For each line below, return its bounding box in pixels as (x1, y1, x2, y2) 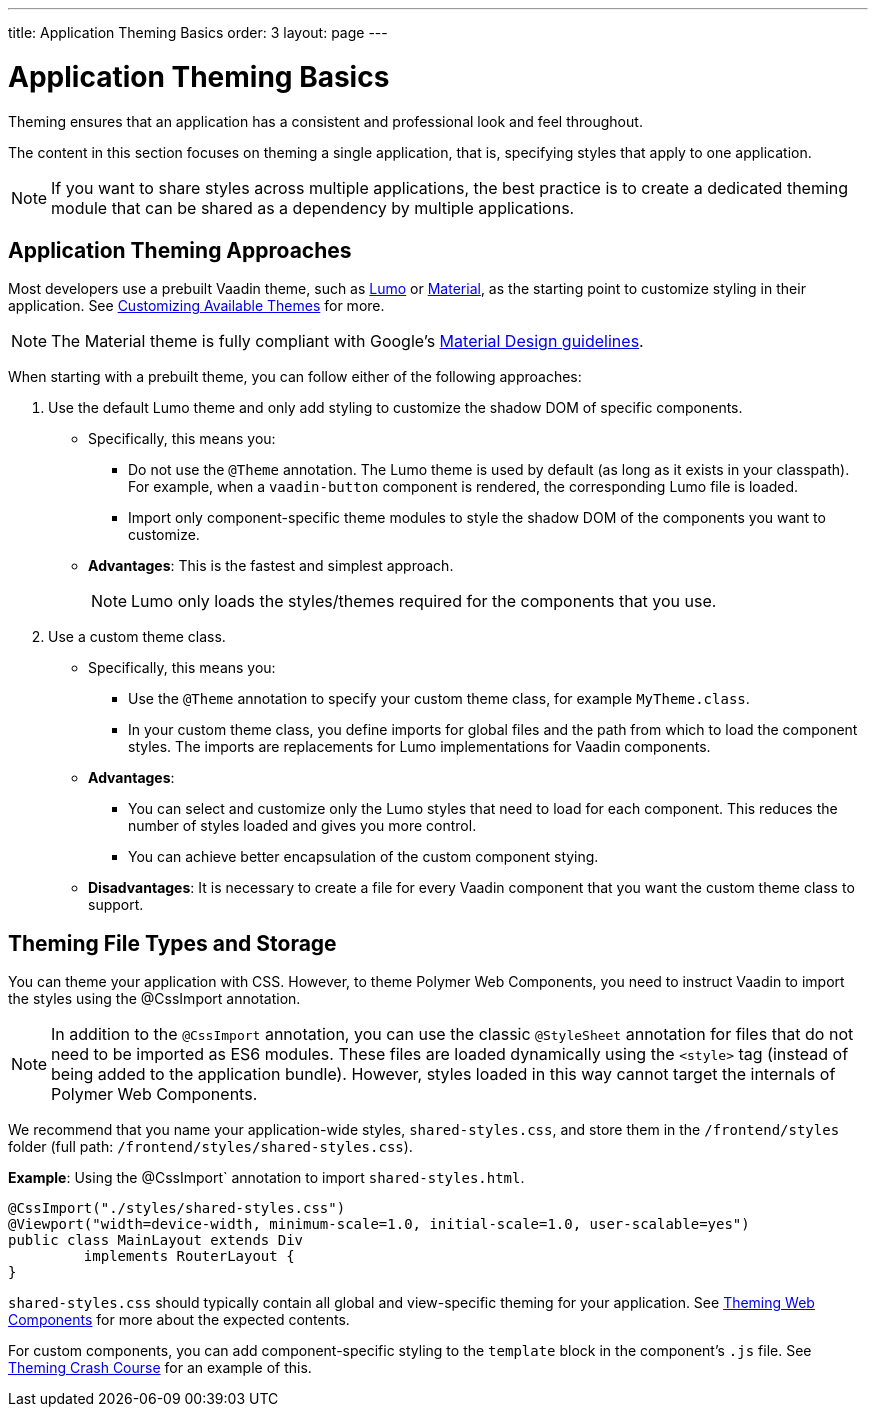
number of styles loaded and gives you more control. (128, 817, 477, 835)
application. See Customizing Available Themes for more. (8, 297, 385, 315)
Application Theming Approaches (8, 237, 352, 263)
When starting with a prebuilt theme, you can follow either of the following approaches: (8, 368, 582, 386)
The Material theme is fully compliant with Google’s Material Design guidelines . (51, 331, 644, 352)
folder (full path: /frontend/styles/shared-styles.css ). (8, 1138, 413, 1156)
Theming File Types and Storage (8, 930, 337, 956)
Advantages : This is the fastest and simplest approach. (88, 557, 454, 575)
